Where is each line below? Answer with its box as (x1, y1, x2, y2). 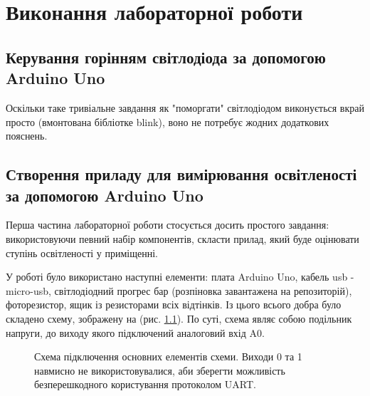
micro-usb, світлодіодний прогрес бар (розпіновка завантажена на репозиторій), (6, 283, 352, 298)
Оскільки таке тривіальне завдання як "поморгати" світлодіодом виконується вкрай (6, 100, 364, 115)
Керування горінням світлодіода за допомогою (6, 46, 326, 68)
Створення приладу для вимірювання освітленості (6, 163, 357, 185)
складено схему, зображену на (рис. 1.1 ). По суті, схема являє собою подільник (6, 311, 352, 325)
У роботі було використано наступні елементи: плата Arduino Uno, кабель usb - (6, 269, 354, 284)
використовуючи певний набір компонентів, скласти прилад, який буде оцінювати (6, 231, 359, 246)
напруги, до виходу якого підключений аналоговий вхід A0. (6, 325, 265, 340)
